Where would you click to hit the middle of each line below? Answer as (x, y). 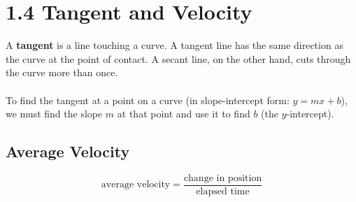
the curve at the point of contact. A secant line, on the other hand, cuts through (178, 58)
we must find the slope (54, 114)
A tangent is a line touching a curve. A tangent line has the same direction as (175, 45)
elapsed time (223, 191)
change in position (223, 178)
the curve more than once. (62, 72)
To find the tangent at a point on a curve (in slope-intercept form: (148, 100)
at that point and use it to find (184, 114)
